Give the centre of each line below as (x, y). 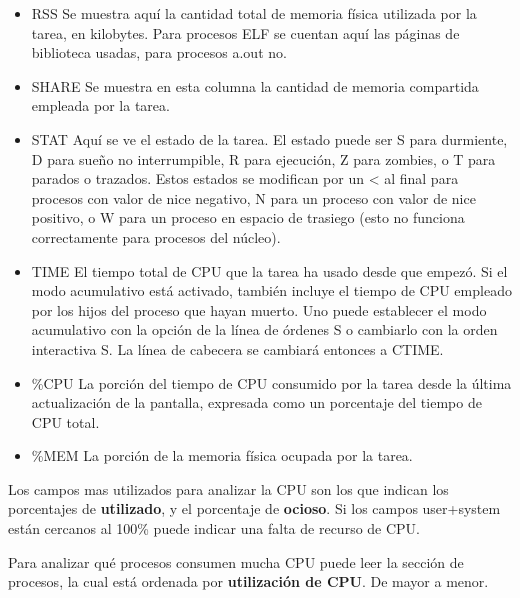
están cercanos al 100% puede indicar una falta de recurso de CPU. (214, 528)
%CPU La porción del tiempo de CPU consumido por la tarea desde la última (271, 382)
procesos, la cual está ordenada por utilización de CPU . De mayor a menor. (248, 581)
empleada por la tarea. (100, 105)
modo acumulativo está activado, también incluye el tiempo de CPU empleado (271, 290)
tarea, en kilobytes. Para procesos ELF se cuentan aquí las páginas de (245, 32)
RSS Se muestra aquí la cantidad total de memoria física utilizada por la (254, 13)
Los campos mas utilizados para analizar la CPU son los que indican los (228, 488)
